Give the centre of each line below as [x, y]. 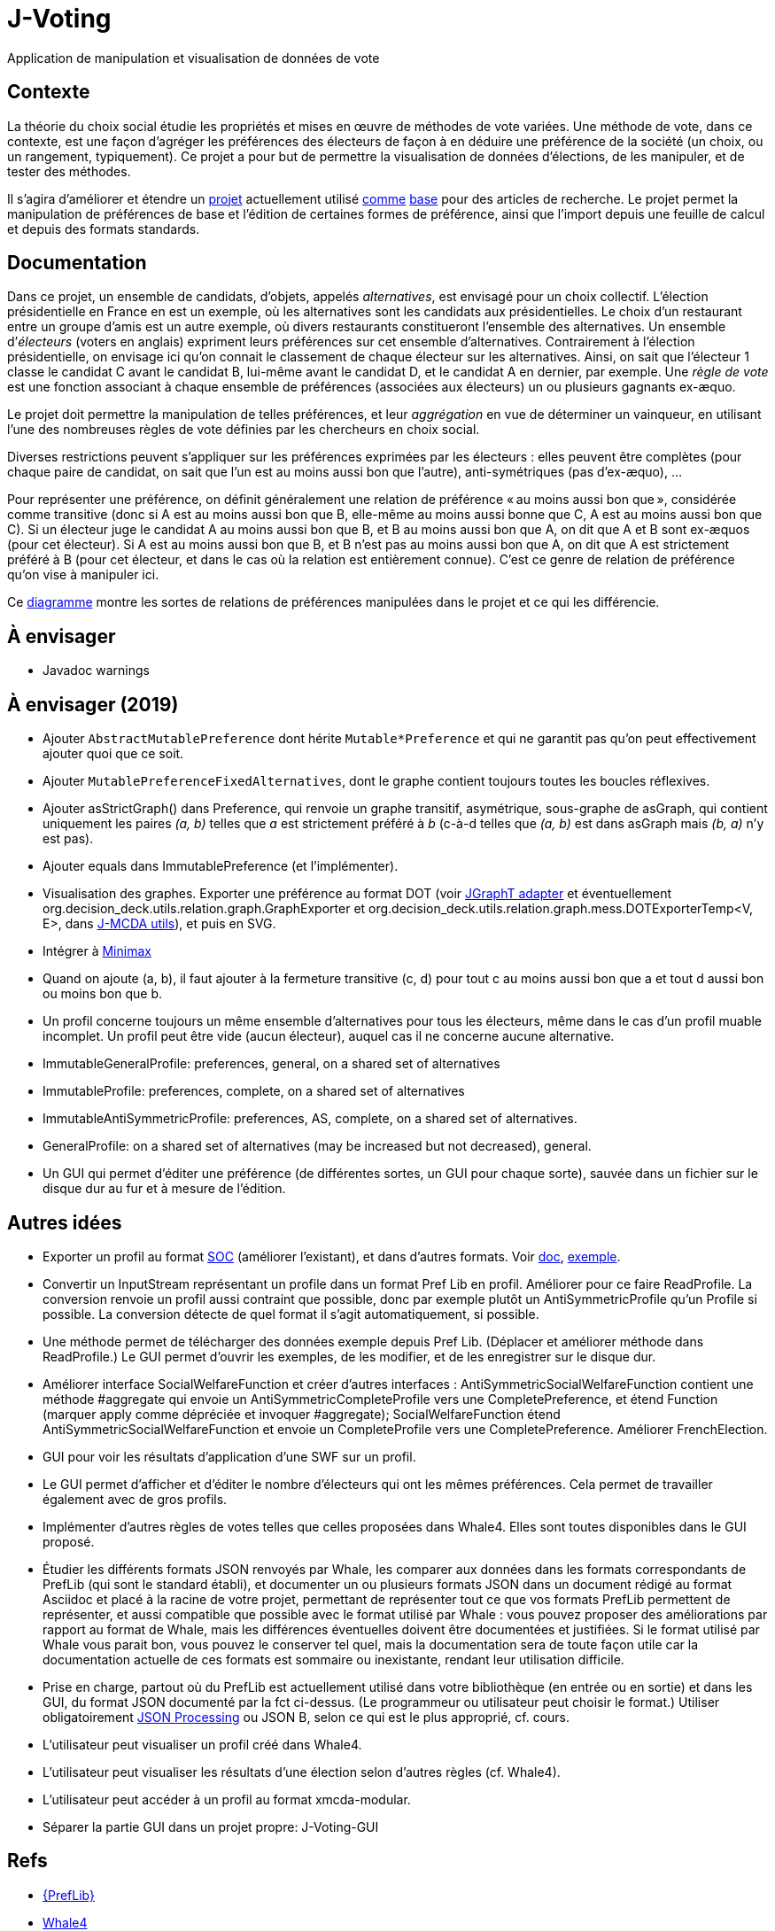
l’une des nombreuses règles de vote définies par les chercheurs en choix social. [244, 430]
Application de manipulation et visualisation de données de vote [194, 58]
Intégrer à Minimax [97, 951]
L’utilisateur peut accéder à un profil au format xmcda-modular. [227, 1799]
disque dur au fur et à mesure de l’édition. [164, 1189]
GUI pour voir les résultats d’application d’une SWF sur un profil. [229, 1456]
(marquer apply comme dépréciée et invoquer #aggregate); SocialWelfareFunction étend [302, 1414]
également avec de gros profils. [135, 1499]
